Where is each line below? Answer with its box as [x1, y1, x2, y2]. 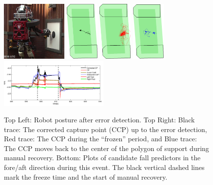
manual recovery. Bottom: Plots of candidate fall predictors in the [4, 152, 201, 163]
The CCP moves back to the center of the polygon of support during [4, 143, 209, 153]
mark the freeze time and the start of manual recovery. [4, 171, 168, 182]
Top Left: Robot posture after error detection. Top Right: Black [4, 114, 195, 124]
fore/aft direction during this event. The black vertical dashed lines [4, 162, 205, 172]
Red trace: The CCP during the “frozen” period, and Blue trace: [4, 134, 197, 144]
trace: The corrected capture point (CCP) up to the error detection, [4, 124, 207, 134]
